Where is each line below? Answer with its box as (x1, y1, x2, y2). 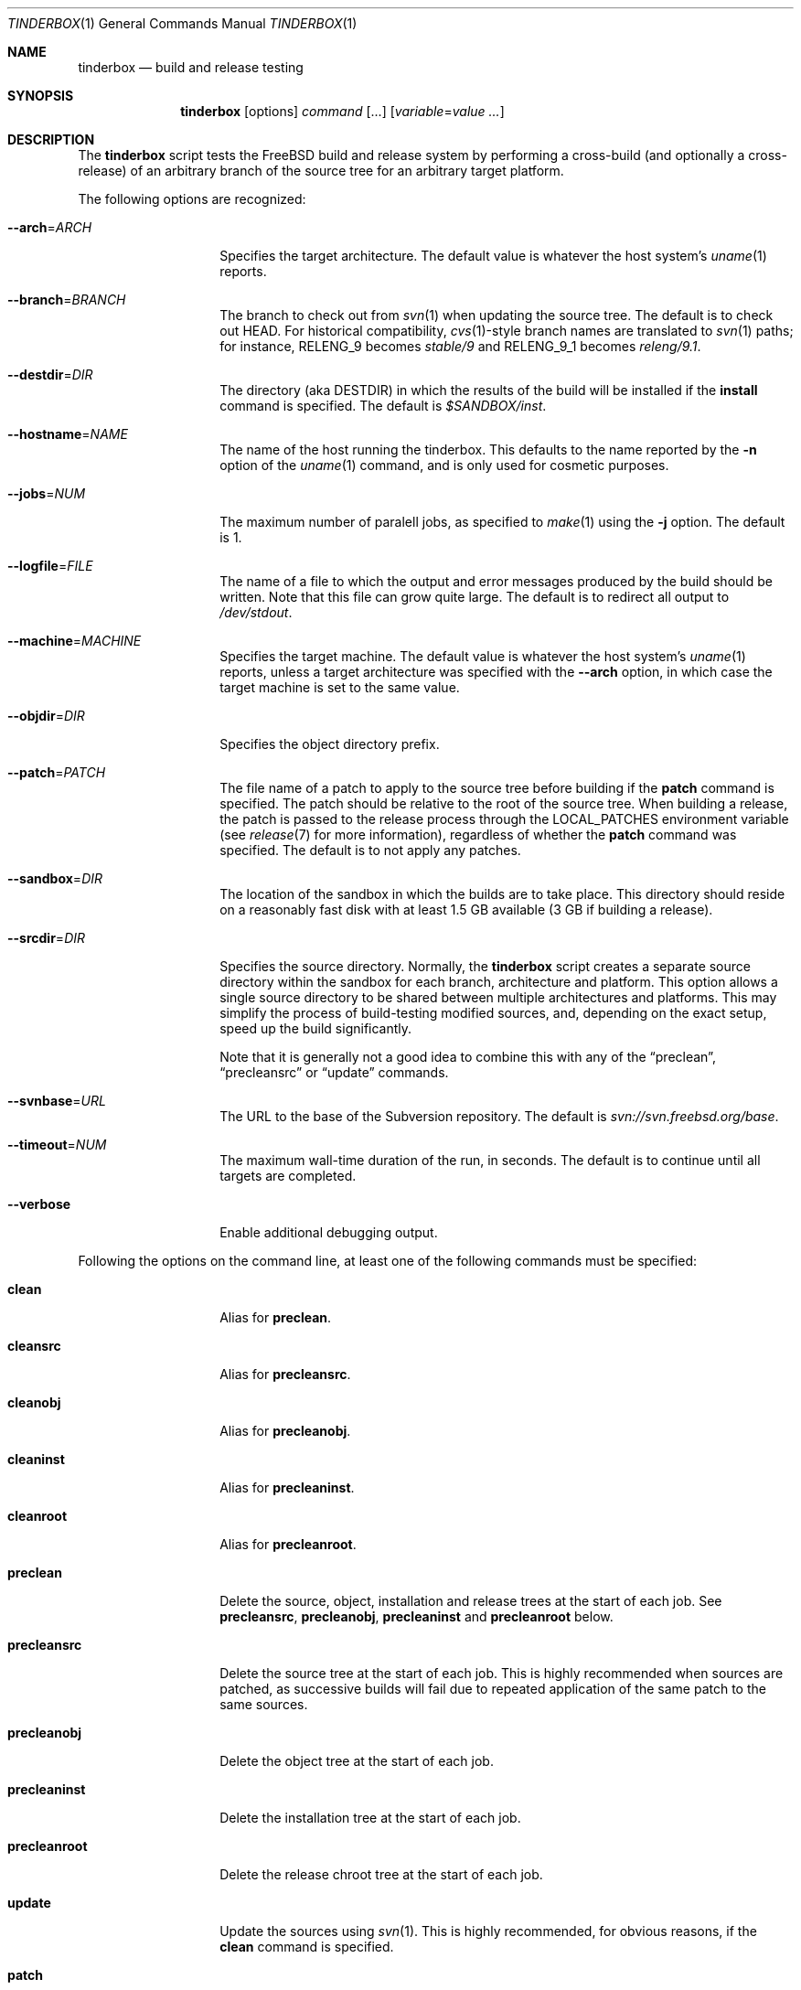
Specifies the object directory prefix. (219, 736, 440, 752)
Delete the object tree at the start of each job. (219, 1753, 494, 1769)
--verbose (7, 1196, 71, 1212)
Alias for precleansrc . (219, 1366, 351, 1382)
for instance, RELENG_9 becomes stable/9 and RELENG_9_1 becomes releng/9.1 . (219, 338, 701, 354)
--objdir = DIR (7, 708, 85, 723)
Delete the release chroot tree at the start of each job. (219, 1867, 543, 1882)
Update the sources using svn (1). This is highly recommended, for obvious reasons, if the (219, 1923, 757, 1939)
